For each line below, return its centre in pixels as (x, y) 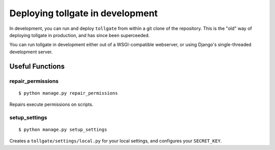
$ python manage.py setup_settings (63, 130)
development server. (31, 52)
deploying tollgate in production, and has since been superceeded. (80, 35)
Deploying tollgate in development (84, 13)
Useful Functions (37, 66)
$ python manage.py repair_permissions (68, 93)
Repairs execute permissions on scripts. (51, 104)
